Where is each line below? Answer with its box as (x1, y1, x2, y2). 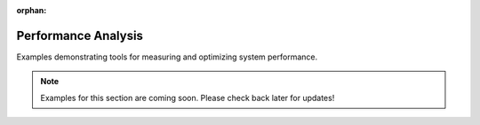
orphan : (16, 5, 47, 15)
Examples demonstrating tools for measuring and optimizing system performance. (16, 51, 318, 62)
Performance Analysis (16, 27, 144, 43)
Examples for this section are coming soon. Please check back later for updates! (40, 92, 335, 103)
